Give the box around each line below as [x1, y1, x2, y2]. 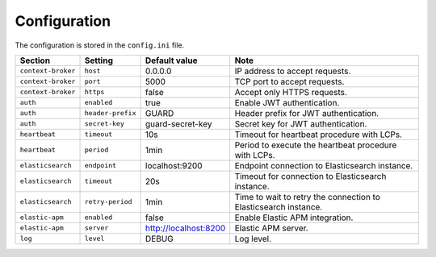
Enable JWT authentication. [234, 97, 340, 108]
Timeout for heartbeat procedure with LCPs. [234, 129, 403, 140]
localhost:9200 [145, 160, 203, 171]
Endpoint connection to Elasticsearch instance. [234, 160, 413, 171]
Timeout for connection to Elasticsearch [234, 170, 387, 181]
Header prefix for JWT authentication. [234, 107, 379, 118]
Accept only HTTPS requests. [234, 86, 347, 97]
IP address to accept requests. [234, 65, 351, 77]
